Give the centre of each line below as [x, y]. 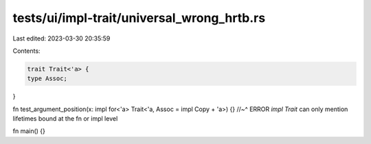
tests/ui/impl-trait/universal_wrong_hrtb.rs [139, 18]
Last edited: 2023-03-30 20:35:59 [61, 38]
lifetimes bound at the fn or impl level [65, 119]
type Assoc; [47, 79]
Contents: [26, 51]
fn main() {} [29, 131]
